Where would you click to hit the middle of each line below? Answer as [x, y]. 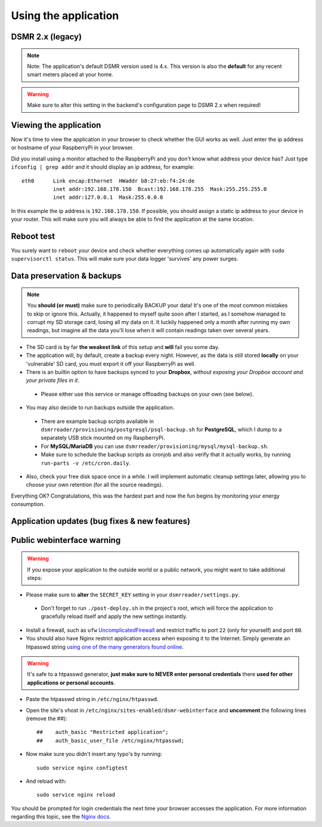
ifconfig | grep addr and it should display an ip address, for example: [103, 167]
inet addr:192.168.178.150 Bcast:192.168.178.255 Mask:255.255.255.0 [160, 189]
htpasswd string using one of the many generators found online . [105, 647]
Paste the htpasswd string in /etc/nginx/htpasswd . [92, 699]
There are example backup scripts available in [97, 421]
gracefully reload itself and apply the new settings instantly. [114, 616]
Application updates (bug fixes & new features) [101, 521]
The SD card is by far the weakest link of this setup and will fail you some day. [123, 347]
